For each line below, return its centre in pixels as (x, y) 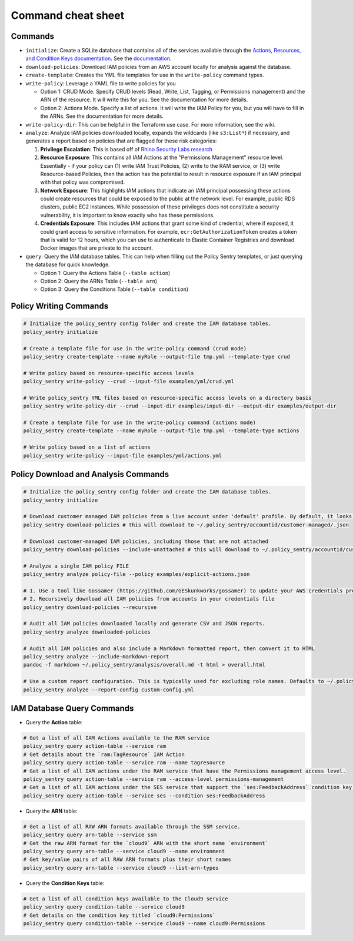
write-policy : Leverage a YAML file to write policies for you (101, 83)
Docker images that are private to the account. (96, 248)
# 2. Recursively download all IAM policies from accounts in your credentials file (149, 599)
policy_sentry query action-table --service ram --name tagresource (124, 763)
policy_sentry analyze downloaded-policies (87, 632)
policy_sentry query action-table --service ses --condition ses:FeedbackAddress (144, 796)
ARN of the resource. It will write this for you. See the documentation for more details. (144, 100)
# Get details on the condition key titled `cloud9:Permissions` (119, 915)
